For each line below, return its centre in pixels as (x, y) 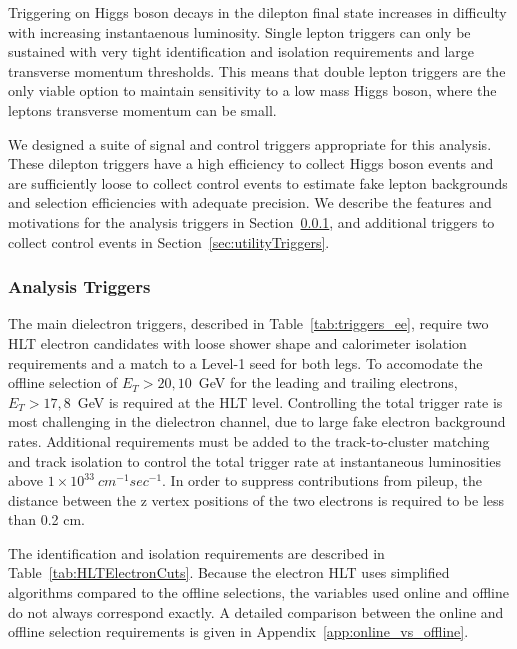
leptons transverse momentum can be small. (142, 109)
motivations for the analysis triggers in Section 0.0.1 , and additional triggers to (251, 221)
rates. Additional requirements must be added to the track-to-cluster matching (249, 440)
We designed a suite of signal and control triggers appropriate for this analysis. (250, 143)
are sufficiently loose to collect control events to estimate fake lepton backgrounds (258, 182)
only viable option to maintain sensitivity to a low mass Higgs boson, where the (252, 90)
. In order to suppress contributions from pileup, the (322, 480)
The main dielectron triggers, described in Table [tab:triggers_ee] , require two (248, 323)
